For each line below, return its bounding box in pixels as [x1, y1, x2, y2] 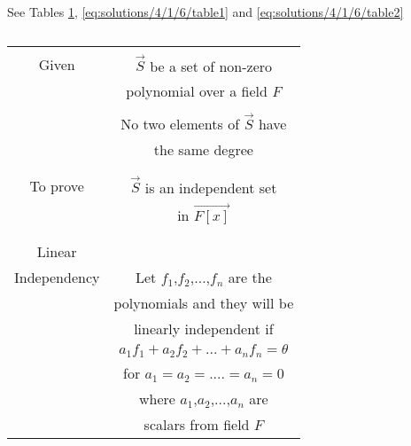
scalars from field [143, 413, 250, 434]
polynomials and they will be [113, 292, 294, 313]
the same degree [153, 138, 253, 160]
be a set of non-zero [150, 55, 273, 76]
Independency [14, 266, 100, 287]
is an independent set [144, 176, 277, 198]
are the [228, 266, 272, 287]
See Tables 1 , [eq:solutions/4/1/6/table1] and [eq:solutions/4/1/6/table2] [7, 3, 404, 20]
